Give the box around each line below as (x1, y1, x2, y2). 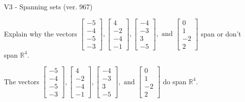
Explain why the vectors (4, 28, 77, 38)
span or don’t (201, 28, 242, 38)
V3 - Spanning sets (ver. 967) (4, 1, 93, 11)
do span (163, 76, 187, 86)
